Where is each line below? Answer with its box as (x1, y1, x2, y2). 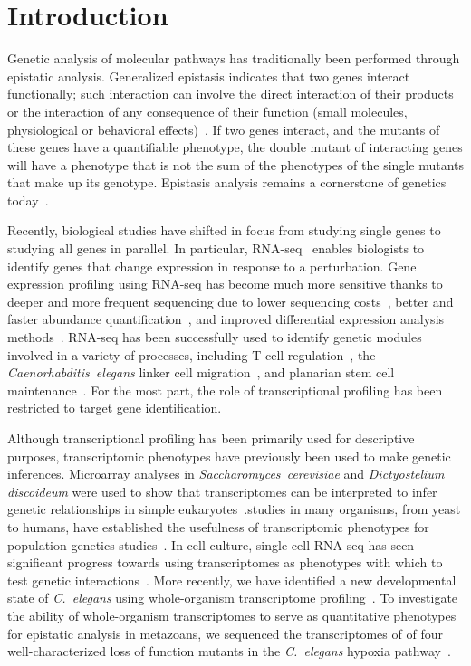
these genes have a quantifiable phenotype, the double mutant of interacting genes (7, 138, 463, 157)
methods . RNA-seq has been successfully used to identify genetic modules (7, 328, 422, 347)
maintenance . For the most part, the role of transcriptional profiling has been (7, 380, 443, 399)
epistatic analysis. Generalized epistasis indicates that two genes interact (7, 66, 410, 85)
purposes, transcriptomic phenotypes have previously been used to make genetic (7, 446, 451, 465)
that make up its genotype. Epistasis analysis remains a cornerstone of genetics (7, 173, 447, 192)
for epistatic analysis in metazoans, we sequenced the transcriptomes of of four (7, 623, 443, 642)
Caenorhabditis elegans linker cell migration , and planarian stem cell (7, 363, 395, 382)
